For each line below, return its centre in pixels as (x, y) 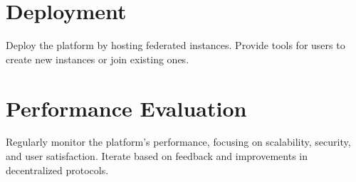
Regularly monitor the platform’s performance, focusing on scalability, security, (178, 142)
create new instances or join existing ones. (98, 59)
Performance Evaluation (126, 108)
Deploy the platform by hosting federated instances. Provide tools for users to (176, 45)
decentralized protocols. (57, 170)
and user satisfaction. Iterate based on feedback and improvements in (157, 156)
